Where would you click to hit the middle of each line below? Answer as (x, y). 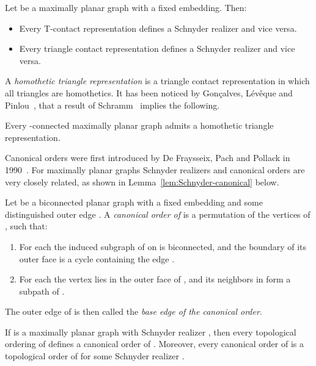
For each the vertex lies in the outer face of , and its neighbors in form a (155, 279)
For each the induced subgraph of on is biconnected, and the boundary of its (163, 246)
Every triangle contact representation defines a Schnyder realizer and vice (157, 48)
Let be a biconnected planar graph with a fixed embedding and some (134, 202)
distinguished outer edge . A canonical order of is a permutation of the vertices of (158, 214)
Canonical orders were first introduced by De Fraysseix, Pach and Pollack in (148, 158)
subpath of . (42, 291)
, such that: (26, 226)
